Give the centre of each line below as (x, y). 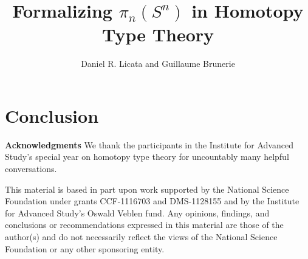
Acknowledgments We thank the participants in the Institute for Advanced (149, 144)
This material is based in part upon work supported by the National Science (147, 189)
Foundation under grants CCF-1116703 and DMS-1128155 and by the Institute (152, 201)
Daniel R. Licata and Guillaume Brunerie (158, 64)
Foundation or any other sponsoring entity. (85, 248)
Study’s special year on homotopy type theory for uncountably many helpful (147, 157)
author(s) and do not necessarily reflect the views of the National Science (141, 237)
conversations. (31, 169)
